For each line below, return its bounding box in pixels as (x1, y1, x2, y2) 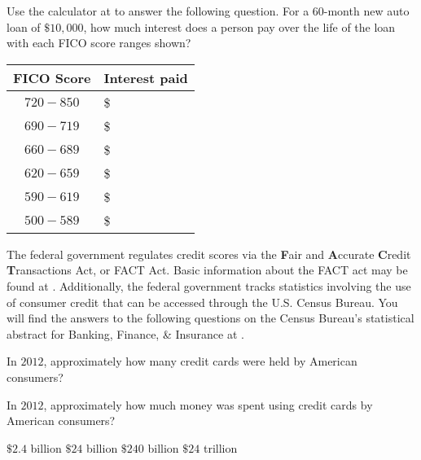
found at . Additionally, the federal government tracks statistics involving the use (7, 277, 411, 294)
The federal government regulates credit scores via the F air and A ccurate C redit (7, 245, 411, 262)
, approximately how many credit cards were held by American (43, 353, 357, 370)
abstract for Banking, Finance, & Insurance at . (7, 325, 244, 342)
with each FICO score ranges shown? (7, 34, 191, 51)
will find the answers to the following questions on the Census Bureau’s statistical (7, 309, 414, 326)
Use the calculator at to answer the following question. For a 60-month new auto (7, 2, 410, 19)
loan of (7, 18, 41, 35)
